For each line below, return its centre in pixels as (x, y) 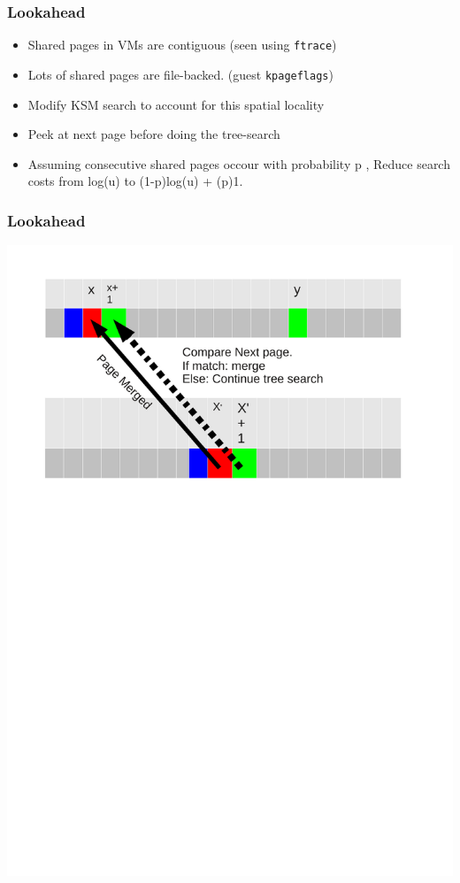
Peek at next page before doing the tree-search (154, 134)
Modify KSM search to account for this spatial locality (176, 104)
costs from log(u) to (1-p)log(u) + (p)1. (135, 181)
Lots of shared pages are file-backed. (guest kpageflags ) (180, 74)
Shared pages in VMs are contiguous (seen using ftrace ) (182, 45)
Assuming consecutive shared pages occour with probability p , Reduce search (239, 163)
